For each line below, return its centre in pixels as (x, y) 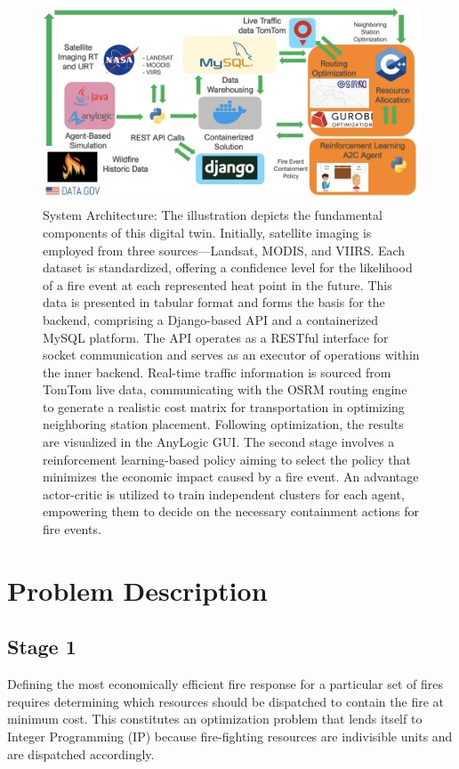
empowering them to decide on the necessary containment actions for (231, 511)
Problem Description (137, 590)
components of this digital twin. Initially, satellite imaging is (207, 232)
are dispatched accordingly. (81, 753)
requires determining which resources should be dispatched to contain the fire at (226, 701)
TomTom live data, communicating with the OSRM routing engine (225, 389)
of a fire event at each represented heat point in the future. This (217, 284)
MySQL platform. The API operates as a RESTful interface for (216, 337)
